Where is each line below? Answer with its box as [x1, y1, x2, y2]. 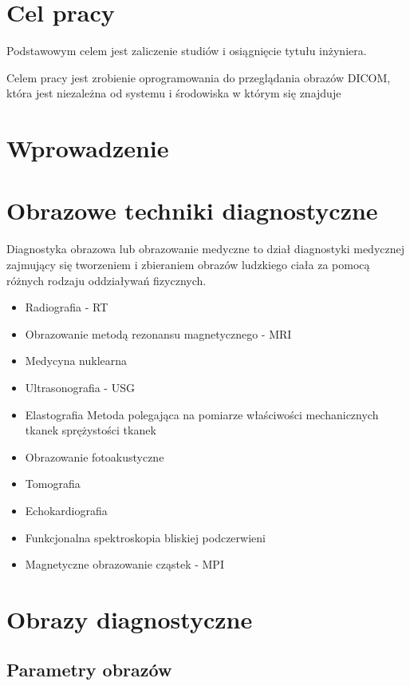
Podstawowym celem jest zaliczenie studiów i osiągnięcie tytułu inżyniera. [6, 42, 367, 59]
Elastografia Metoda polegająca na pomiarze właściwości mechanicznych [25, 406, 379, 422]
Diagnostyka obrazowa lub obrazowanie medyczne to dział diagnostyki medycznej [6, 240, 404, 257]
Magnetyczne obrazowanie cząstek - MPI [25, 556, 224, 573]
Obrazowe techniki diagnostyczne [6, 194, 378, 227]
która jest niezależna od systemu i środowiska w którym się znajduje [6, 85, 341, 101]
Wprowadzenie [6, 132, 169, 165]
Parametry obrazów [6, 657, 172, 682]
